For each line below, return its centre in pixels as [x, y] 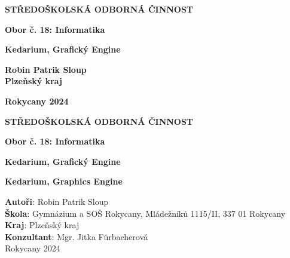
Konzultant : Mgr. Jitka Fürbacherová [77, 236]
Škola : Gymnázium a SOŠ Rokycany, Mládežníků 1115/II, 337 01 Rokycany [145, 213]
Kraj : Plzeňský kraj [42, 225]
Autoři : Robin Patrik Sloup [57, 201]
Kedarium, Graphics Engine [64, 181]
